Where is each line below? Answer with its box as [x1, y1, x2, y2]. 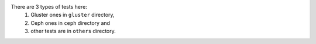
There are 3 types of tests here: [11, 3, 87, 10]
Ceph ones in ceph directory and [30, 19, 111, 26]
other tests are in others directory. [30, 28, 116, 35]
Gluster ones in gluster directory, [30, 12, 115, 19]
